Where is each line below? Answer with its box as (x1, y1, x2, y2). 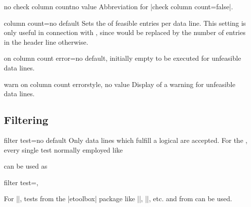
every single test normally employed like (4, 144, 123, 155)
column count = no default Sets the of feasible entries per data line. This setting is (4, 17, 246, 28)
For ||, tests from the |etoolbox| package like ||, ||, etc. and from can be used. (4, 193, 232, 204)
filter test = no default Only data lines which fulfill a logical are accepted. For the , (4, 135, 248, 145)
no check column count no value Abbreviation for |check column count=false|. (4, 1, 233, 11)
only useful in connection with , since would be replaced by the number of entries (4, 27, 246, 37)
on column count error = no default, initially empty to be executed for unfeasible (4, 53, 241, 63)
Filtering (4, 112, 49, 127)
